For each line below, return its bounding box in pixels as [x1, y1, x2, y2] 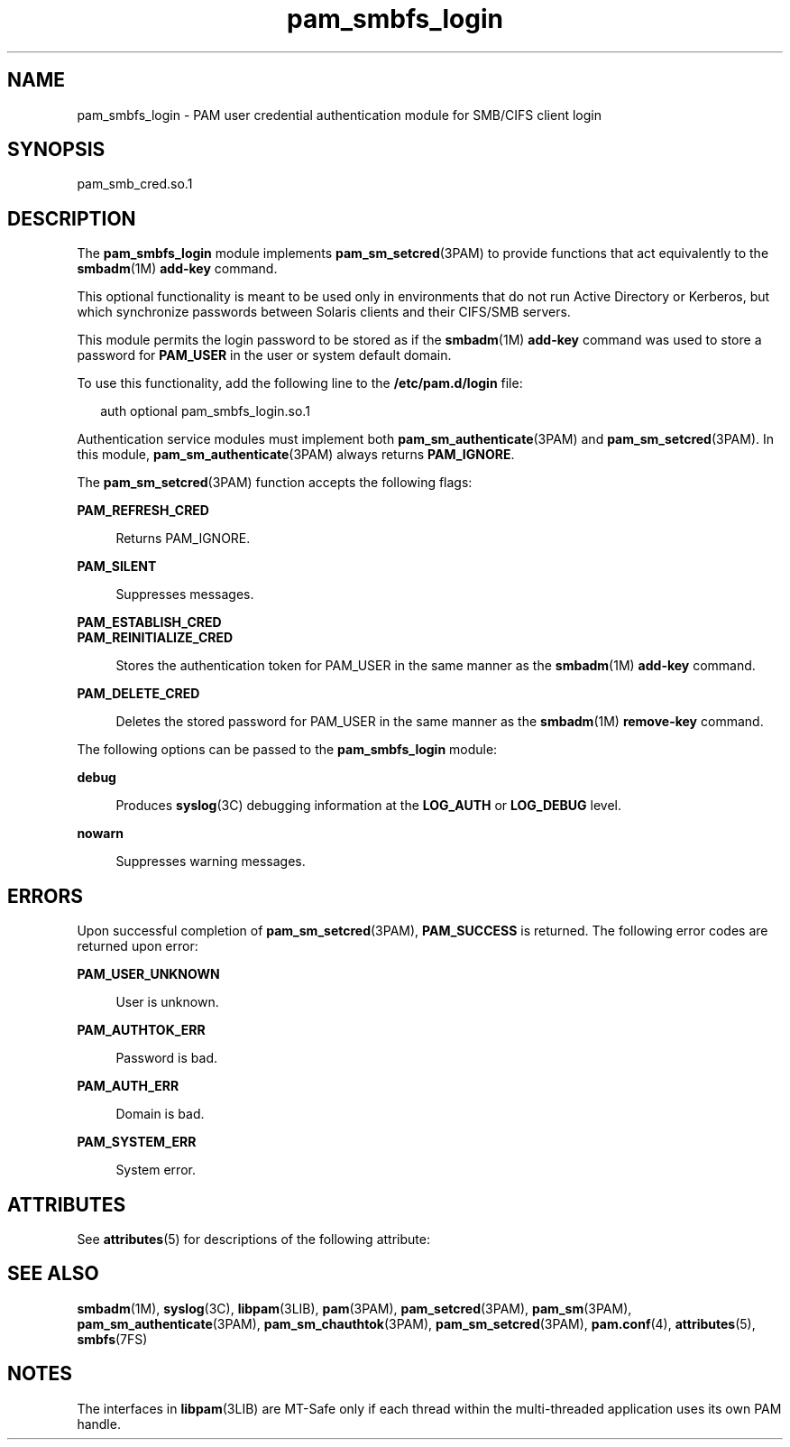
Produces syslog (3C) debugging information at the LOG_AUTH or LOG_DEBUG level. [115, 797, 622, 814]
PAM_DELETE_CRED [77, 686, 200, 702]
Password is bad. [115, 1050, 218, 1066]
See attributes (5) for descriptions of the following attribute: [77, 1230, 430, 1247]
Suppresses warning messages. [115, 853, 306, 870]
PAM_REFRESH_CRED [77, 502, 209, 519]
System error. [115, 1162, 196, 1178]
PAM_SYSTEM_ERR [77, 1134, 197, 1150]
